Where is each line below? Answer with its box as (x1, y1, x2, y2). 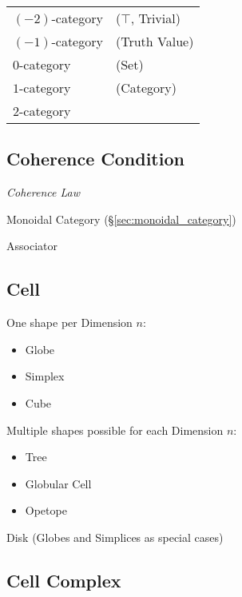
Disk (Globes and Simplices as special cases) (6, 528, 224, 545)
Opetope (25, 502, 67, 519)
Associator (6, 237, 58, 254)
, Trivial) (130, 9, 181, 27)
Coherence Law (6, 184, 80, 201)
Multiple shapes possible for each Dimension (6, 421, 224, 438)
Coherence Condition (6, 146, 184, 171)
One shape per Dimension (6, 314, 133, 331)
